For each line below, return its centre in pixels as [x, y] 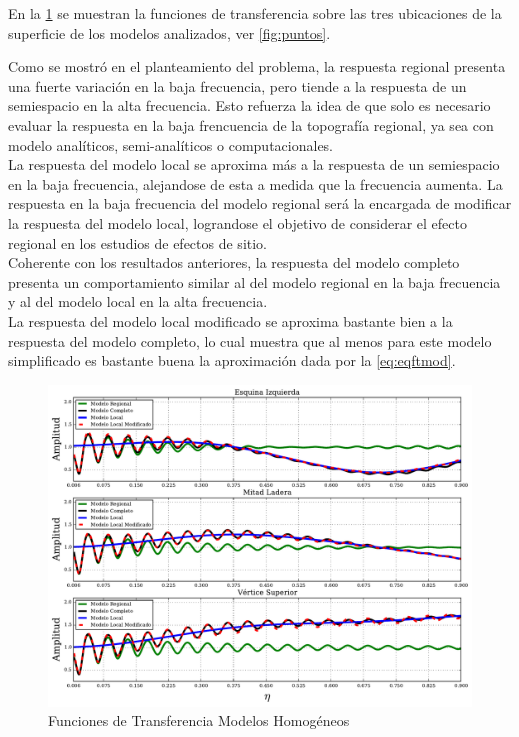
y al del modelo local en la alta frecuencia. [138, 301]
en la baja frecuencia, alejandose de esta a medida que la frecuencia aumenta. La [255, 183]
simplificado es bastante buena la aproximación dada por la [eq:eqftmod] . [232, 360]
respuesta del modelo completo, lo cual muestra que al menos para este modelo [250, 340]
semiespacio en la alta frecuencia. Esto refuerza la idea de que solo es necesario [249, 105]
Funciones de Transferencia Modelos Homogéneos [199, 720]
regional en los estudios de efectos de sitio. [137, 242]
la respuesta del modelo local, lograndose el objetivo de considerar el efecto [237, 222]
